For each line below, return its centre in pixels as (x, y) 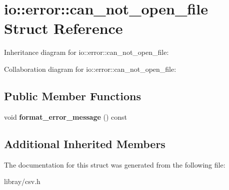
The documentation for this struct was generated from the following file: (115, 164)
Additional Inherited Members (85, 143)
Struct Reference (63, 28)
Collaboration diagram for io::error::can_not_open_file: (90, 69)
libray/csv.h (22, 181)
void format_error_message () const (66, 116)
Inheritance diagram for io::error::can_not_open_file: (86, 52)
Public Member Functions (72, 95)
